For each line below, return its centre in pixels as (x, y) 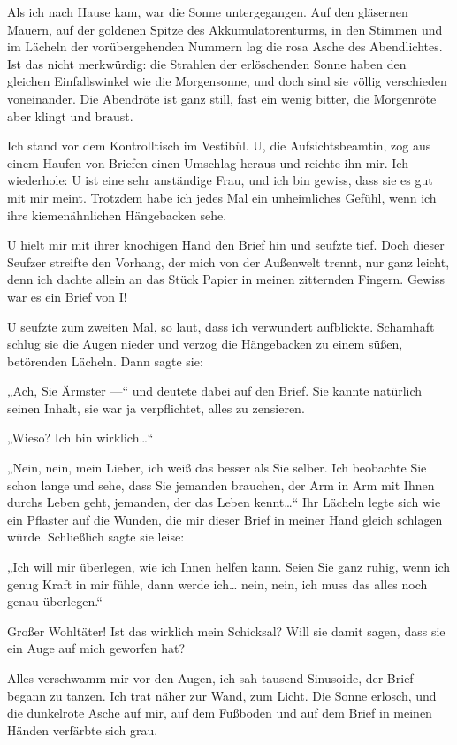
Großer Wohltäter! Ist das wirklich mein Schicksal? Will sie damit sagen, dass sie (226, 630)
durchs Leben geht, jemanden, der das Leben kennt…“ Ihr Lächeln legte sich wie (224, 502)
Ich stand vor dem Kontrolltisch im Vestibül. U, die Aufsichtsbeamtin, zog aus (219, 146)
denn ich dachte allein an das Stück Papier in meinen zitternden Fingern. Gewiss (226, 279)
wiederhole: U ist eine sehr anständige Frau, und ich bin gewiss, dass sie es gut (220, 180)
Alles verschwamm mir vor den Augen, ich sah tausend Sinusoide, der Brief (210, 678)
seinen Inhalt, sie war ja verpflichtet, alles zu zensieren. (156, 407)
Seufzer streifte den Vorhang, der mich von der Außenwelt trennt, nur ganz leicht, (228, 261)
